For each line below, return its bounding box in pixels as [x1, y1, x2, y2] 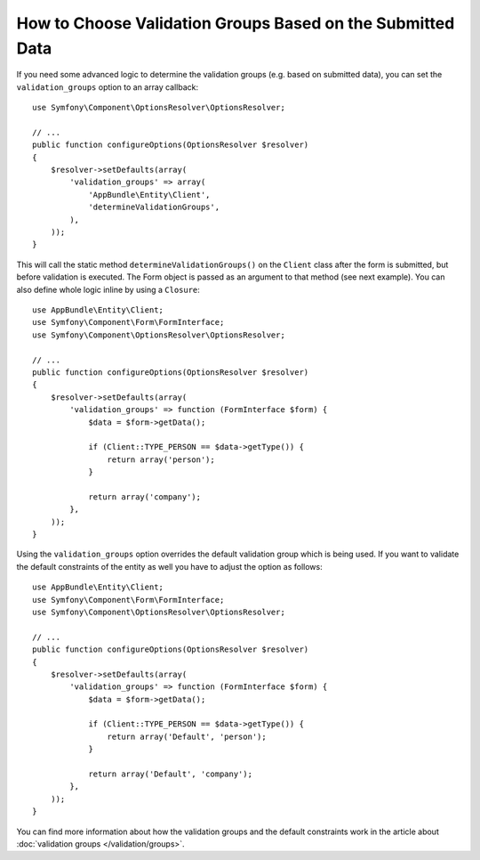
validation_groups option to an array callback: [16, 81, 199, 93]
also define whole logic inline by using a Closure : [16, 284, 200, 295]
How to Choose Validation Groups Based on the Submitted [16, 13, 455, 33]
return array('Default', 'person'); [107, 731, 267, 742]
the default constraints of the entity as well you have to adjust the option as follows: [16, 561, 324, 572]
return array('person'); [107, 454, 215, 465]
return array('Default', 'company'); [88, 769, 253, 779]
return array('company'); [88, 491, 202, 502]
